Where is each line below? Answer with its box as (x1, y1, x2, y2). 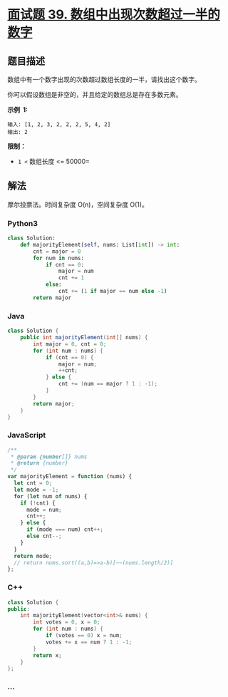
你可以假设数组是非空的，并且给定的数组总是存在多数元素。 (7, 91, 182, 98)
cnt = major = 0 (33, 247, 81, 255)
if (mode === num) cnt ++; (26, 526, 103, 533)
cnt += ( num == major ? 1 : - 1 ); (58, 381, 158, 388)
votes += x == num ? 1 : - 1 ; (45, 639, 133, 646)
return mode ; (14, 552, 53, 559)
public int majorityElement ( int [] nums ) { (20, 334, 148, 341)
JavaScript (7, 430, 46, 440)
